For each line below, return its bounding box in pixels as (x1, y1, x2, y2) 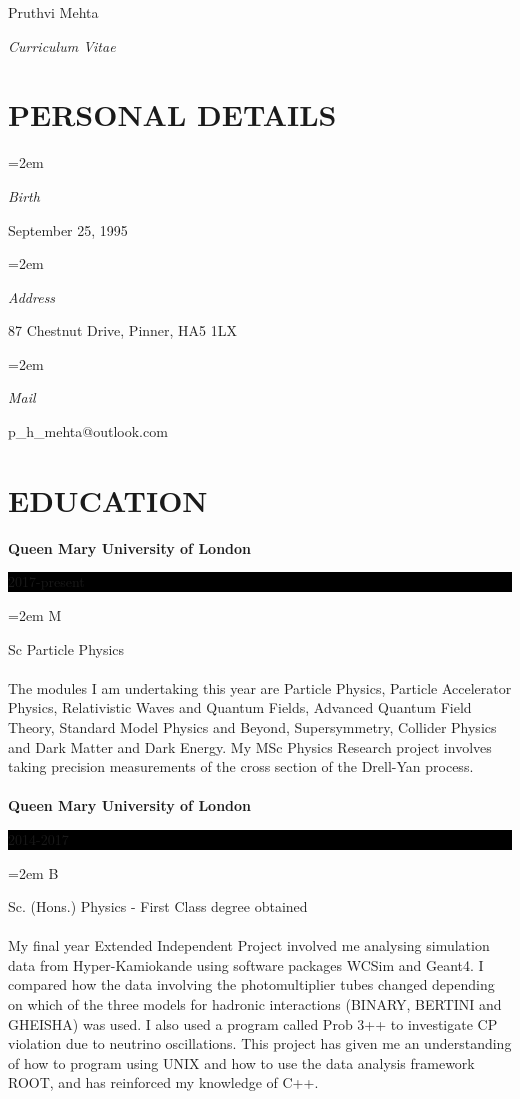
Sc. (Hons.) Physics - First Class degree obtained (8, 896, 308, 917)
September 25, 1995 (8, 219, 128, 240)
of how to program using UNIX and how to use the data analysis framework (8, 1052, 475, 1073)
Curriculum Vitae (8, 35, 116, 56)
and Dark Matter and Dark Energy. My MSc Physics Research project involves (8, 736, 492, 757)
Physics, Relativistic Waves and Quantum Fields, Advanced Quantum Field (8, 697, 472, 718)
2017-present (8, 571, 85, 592)
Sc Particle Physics (8, 638, 125, 659)
